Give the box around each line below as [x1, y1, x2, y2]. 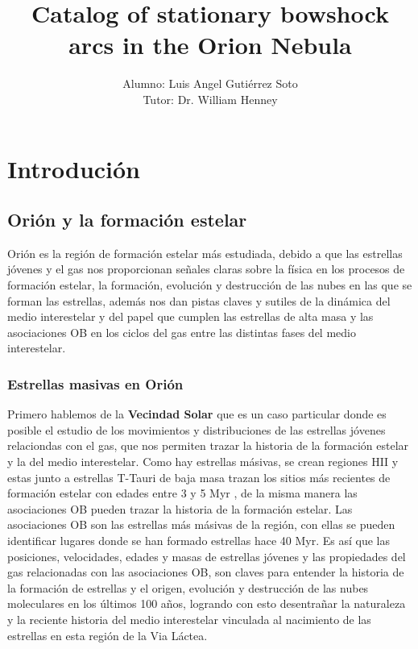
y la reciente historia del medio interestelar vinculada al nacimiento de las [7, 610, 371, 627]
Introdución [7, 152, 141, 185]
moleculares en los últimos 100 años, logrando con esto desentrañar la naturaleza [7, 595, 406, 612]
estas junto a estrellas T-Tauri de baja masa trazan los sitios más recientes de [7, 468, 391, 485]
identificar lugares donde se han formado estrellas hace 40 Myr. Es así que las [7, 532, 390, 549]
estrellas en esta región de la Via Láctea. [7, 626, 208, 643]
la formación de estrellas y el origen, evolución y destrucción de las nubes [7, 579, 369, 596]
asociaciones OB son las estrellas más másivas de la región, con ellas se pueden [7, 516, 395, 533]
